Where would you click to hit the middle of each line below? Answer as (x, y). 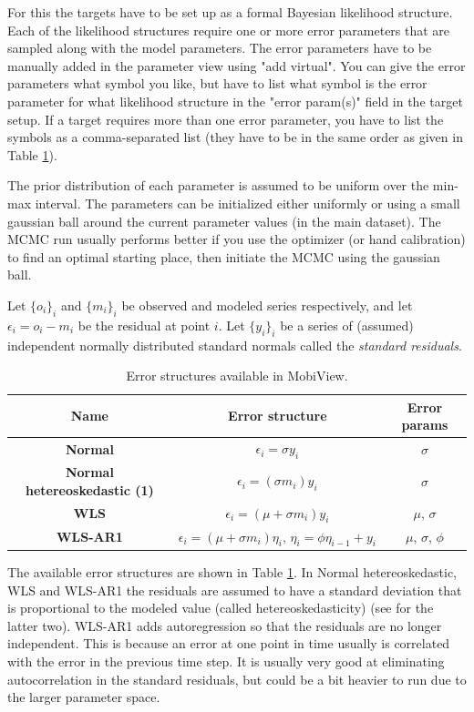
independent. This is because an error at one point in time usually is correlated (229, 643)
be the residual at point (144, 325)
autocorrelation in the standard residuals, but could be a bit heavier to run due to (237, 679)
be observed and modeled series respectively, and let (267, 305)
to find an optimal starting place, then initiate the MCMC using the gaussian (224, 256)
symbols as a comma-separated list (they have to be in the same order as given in (235, 137)
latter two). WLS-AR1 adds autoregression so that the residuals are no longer (225, 625)
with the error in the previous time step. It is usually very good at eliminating (226, 661)
